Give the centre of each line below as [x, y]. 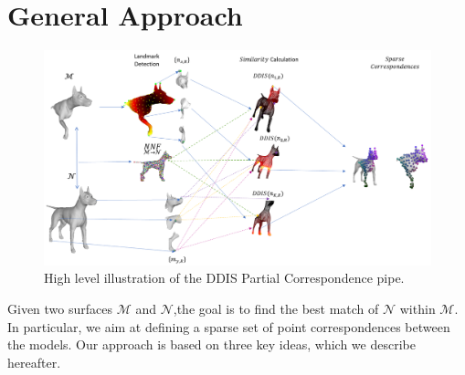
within [417, 308]
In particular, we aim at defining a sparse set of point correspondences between [229, 326]
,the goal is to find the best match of [276, 308]
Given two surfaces [60, 308]
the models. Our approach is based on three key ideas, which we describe [211, 344]
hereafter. [34, 362]
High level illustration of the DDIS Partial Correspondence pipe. [224, 278]
